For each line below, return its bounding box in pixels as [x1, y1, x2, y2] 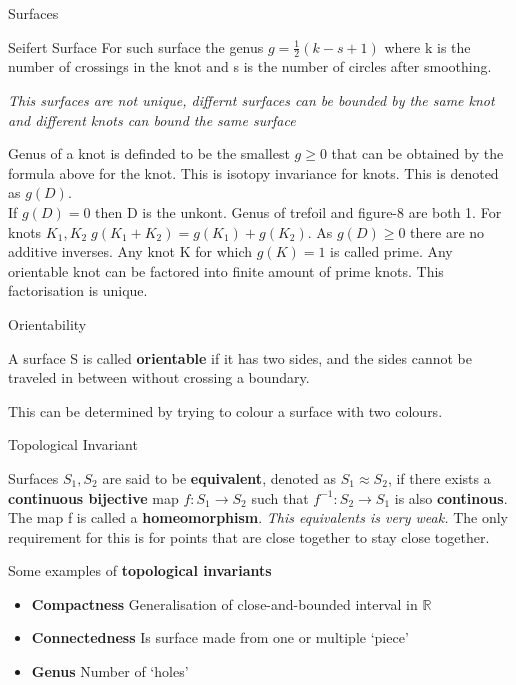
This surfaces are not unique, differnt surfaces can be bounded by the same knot [8, 90, 495, 111]
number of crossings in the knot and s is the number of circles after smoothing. [8, 56, 492, 77]
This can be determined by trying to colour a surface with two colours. [8, 400, 443, 421]
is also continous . [394, 487, 508, 508]
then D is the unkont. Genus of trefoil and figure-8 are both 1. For [95, 201, 502, 222]
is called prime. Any [330, 241, 453, 262]
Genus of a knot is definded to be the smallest [8, 143, 290, 164]
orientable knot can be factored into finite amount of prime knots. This [8, 260, 444, 281]
